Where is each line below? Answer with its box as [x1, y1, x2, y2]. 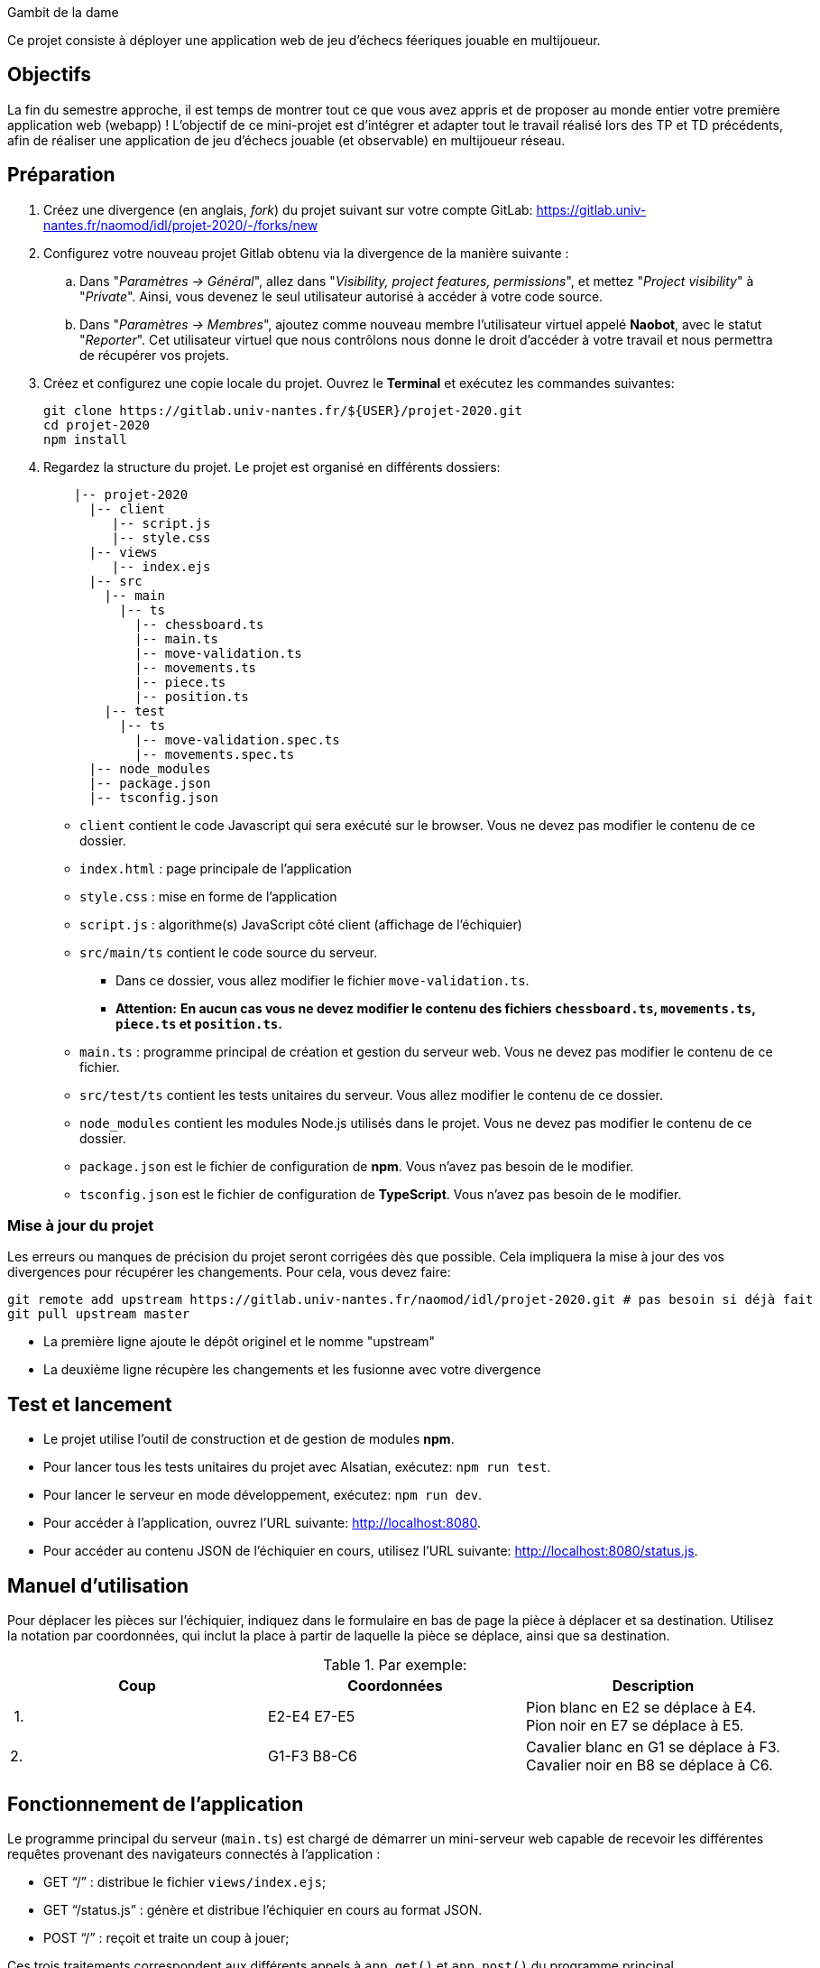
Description [612, 1677, 695, 1695]
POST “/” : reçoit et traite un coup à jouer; [43, 1929, 290, 1945]
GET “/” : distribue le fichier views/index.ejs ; [43, 1873, 327, 1889]
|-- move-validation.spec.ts [134, 732, 340, 747]
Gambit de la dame [7, 5, 119, 20]
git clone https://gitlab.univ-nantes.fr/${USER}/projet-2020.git [43, 402, 523, 418]
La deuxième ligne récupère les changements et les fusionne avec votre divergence [43, 1362, 541, 1378]
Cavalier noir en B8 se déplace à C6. [525, 1756, 773, 1775]
